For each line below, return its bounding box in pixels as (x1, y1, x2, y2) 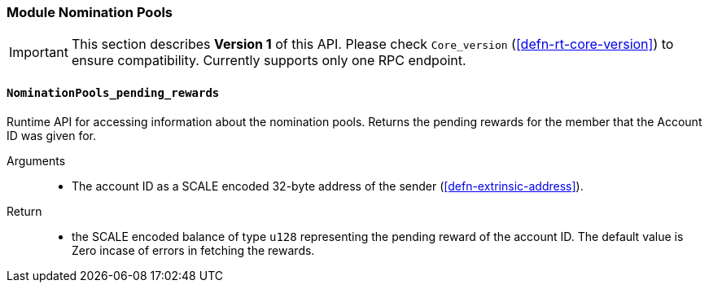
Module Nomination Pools (7, 4, 173, 20)
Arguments (7, 153, 66, 168)
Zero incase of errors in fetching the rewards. (72, 243, 315, 257)
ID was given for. (7, 128, 96, 142)
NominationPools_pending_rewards (7, 85, 220, 99)
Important (9, 44, 68, 61)
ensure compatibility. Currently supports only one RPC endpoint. (71, 52, 466, 69)
